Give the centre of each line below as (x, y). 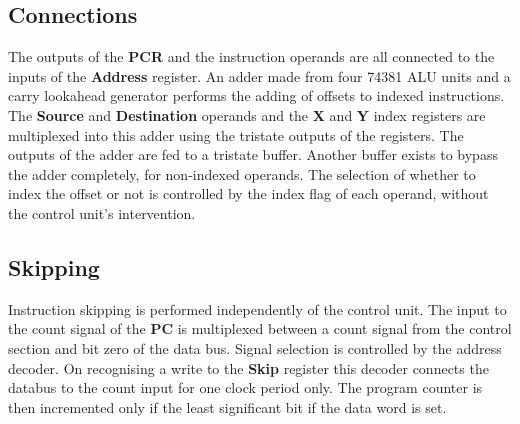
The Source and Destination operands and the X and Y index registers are (247, 114)
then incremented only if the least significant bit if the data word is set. (227, 406)
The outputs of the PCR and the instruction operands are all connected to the (251, 56)
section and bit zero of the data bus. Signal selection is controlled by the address (255, 347)
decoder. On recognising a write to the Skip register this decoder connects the (248, 367)
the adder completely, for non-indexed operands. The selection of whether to (242, 173)
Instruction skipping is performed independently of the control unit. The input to (257, 308)
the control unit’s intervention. (102, 212)
